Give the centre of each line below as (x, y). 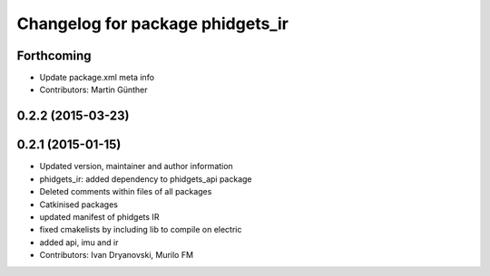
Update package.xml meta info (97, 78)
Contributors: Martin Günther (94, 90)
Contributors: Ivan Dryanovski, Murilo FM (117, 255)
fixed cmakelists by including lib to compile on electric (141, 230)
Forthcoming (54, 56)
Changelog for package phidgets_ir (153, 24)
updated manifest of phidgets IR (99, 216)
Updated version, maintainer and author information (136, 167)
